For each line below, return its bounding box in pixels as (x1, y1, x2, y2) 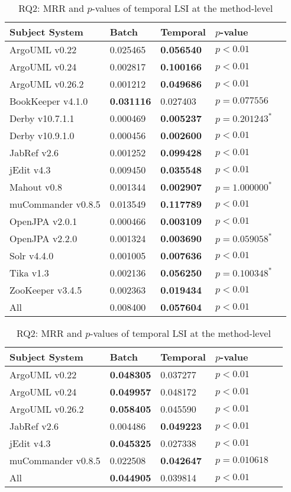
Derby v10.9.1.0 (9, 128, 75, 142)
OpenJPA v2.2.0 (9, 231, 77, 245)
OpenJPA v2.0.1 (9, 214, 77, 228)
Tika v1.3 (9, 266, 49, 279)
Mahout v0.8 (9, 180, 62, 194)
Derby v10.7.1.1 (9, 111, 75, 125)
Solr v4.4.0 (9, 249, 54, 262)
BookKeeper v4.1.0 (9, 94, 88, 108)
